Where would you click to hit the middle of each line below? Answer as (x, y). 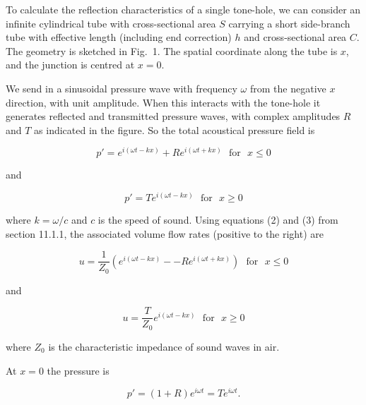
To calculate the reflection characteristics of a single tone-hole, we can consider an (183, 9)
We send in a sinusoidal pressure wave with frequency (122, 88)
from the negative (288, 88)
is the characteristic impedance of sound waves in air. (164, 346)
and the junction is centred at (70, 65)
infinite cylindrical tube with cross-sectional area (111, 23)
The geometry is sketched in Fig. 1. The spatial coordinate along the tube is (172, 50)
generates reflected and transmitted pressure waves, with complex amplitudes (173, 116)
